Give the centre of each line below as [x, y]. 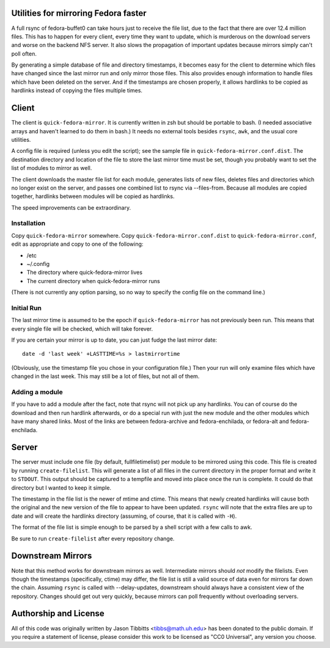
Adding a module [37, 392]
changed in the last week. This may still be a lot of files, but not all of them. [105, 377]
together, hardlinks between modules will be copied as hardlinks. [93, 196]
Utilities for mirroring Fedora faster [79, 13]
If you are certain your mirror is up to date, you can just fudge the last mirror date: [114, 340]
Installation [28, 223]
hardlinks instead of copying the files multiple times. [77, 90]
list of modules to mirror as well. [52, 168]
